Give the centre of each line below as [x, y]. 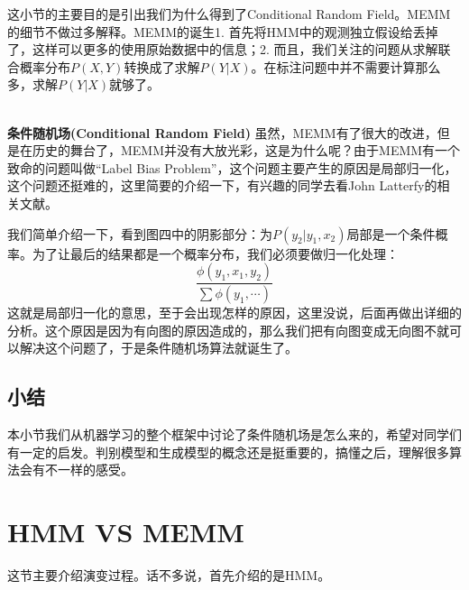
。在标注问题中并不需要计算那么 [346, 66]
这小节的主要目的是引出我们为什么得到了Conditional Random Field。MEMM [229, 14]
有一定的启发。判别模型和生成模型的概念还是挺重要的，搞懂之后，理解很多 [228, 452]
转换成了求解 [162, 66]
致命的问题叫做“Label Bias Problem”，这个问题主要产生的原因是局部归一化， [232, 167]
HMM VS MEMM [126, 531]
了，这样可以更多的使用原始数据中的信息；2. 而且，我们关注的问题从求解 [223, 49]
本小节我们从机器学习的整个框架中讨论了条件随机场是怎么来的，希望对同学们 [234, 433]
